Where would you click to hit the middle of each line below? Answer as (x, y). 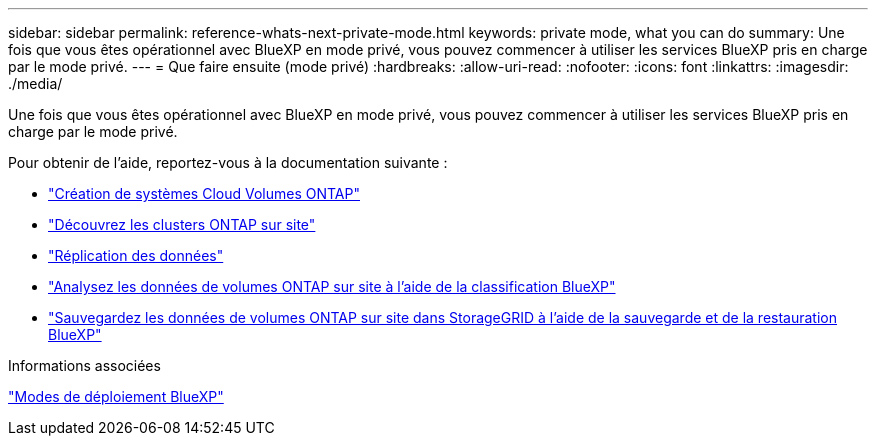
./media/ (35, 83)
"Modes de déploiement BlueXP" (116, 396)
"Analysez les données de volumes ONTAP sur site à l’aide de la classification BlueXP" (332, 286)
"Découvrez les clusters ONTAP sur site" (182, 224)
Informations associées (84, 365)
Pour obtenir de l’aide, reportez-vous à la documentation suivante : (228, 162)
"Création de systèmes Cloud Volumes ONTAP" (204, 193)
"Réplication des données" (136, 255)
